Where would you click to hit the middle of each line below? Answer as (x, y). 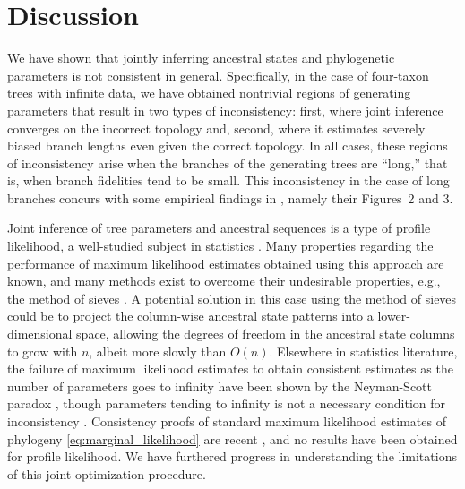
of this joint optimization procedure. (107, 473)
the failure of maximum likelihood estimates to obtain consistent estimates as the (230, 369)
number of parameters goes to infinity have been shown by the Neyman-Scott (220, 386)
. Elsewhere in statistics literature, (363, 351)
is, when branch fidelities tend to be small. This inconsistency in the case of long (228, 180)
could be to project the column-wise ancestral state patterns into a (190, 316)
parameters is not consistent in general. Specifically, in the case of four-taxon (218, 75)
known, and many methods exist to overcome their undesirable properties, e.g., (224, 281)
